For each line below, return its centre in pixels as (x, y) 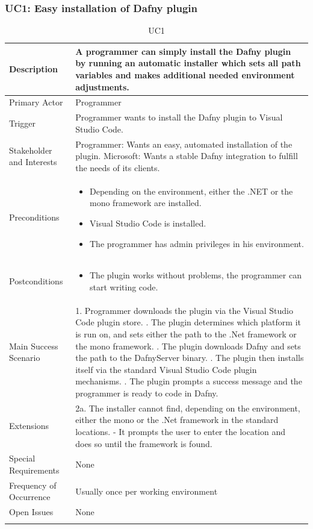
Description (34, 69)
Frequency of (33, 485)
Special (22, 458)
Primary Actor (36, 102)
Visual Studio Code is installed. (148, 223)
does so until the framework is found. (144, 443)
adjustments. (102, 86)
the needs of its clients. (118, 167)
